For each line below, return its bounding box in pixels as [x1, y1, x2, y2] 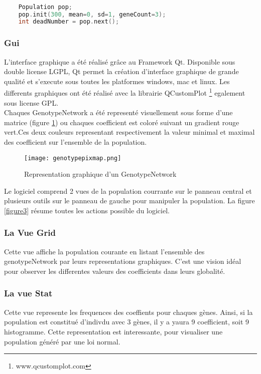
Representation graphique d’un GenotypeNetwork [24, 169, 177, 179]
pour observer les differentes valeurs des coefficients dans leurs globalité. [4, 265, 225, 276]
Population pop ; [18, 3, 73, 11]
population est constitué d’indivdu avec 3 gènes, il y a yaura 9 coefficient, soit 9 [4, 316, 249, 327]
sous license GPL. [4, 97, 59, 108]
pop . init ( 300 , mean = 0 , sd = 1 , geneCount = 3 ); [18, 11, 166, 18]
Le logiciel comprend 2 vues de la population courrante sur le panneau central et [4, 185, 252, 196]
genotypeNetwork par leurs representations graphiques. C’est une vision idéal [4, 256, 241, 266]
